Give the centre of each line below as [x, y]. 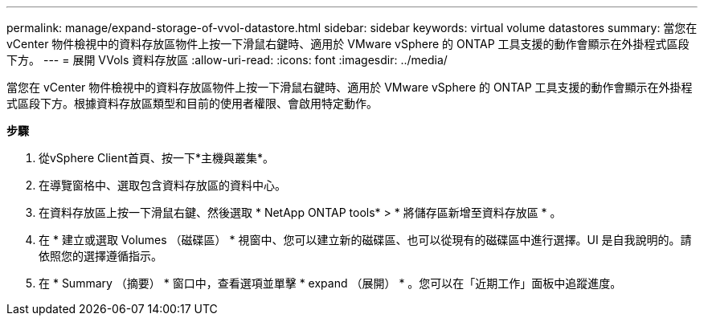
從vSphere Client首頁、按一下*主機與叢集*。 [157, 158]
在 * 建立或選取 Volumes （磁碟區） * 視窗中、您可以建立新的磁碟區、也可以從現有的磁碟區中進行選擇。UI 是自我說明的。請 [365, 240]
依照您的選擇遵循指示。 [100, 256]
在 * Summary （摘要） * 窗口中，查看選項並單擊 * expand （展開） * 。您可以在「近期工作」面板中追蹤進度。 [330, 283]
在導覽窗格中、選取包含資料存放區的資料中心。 [162, 185]
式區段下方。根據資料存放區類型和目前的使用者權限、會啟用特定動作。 [192, 103]
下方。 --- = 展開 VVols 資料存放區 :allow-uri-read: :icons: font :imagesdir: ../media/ [227, 60]
